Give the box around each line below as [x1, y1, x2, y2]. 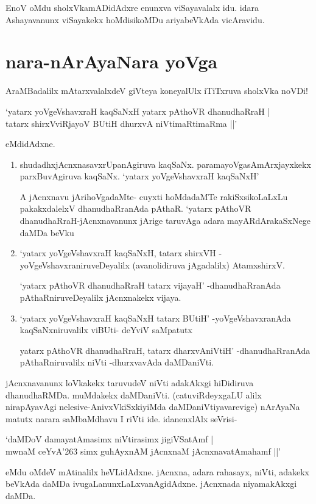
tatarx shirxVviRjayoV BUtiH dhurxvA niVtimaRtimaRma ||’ [5, 117, 237, 129]
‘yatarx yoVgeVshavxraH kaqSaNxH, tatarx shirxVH [19, 247, 216, 259]
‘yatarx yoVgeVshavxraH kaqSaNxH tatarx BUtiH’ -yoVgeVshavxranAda [19, 311, 291, 324]
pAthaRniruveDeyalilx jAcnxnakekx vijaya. [19, 291, 181, 304]
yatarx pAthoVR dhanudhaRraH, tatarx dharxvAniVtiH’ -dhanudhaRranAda [19, 344, 311, 356]
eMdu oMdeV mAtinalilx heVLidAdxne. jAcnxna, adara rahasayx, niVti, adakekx [5, 465, 309, 478]
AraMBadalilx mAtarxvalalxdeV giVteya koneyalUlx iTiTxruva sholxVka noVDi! [5, 84, 308, 97]
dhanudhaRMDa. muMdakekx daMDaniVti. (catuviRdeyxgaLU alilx [5, 388, 262, 401]
